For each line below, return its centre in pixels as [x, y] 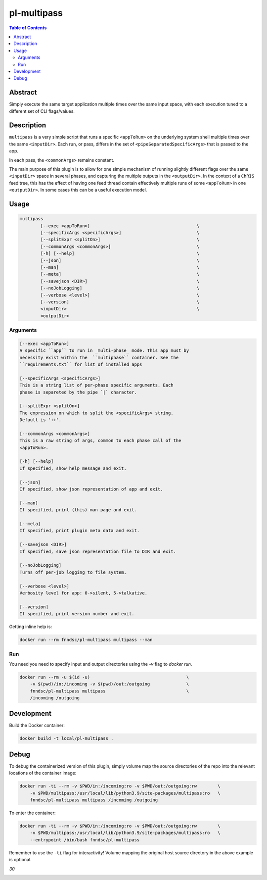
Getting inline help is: [30, 627]
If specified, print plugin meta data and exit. [80, 531]
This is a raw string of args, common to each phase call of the [100, 441]
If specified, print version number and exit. [77, 614]
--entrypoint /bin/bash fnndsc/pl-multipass [85, 840]
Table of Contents [28, 28]
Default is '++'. [41, 420]
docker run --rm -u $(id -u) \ [104, 677]
